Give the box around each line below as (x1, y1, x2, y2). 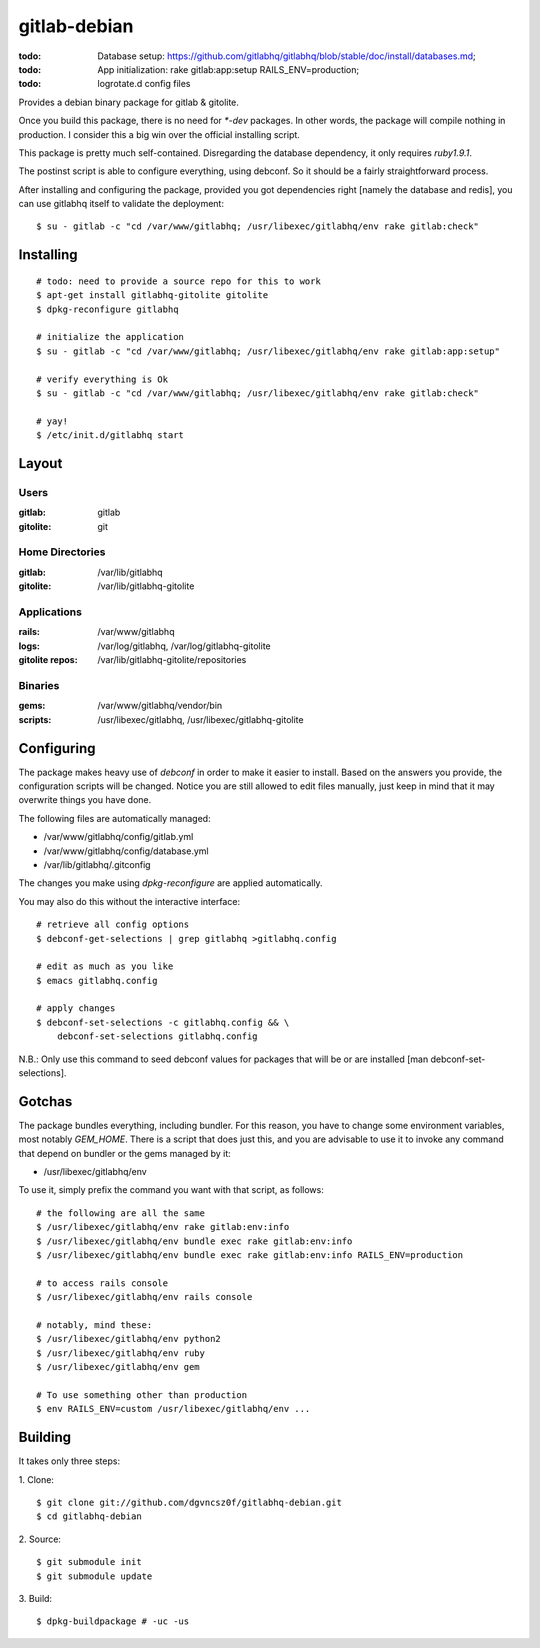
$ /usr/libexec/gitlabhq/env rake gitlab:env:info (36, 1221, 290, 1233)
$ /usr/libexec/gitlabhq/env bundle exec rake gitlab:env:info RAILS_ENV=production (36, 1250, 464, 1261)
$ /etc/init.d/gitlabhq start (36, 430, 185, 441)
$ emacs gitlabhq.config (36, 975, 158, 986)
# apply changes (36, 1003, 116, 1014)
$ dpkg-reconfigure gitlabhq (36, 303, 179, 315)
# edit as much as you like (36, 961, 174, 972)
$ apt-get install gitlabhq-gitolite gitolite (36, 290, 269, 301)
